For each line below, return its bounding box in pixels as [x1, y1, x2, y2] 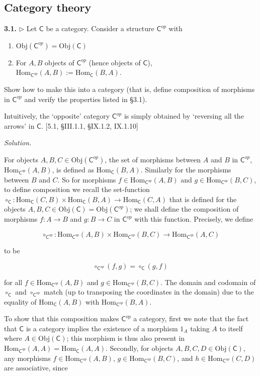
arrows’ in [4, 120, 35, 131]
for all [4, 276, 23, 287]
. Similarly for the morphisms [140, 164, 231, 174]
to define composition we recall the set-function [4, 184, 150, 195]
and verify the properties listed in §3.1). [24, 93, 147, 104]
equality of [4, 296, 37, 307]
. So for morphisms [57, 174, 116, 184]
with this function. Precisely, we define [134, 214, 253, 224]
